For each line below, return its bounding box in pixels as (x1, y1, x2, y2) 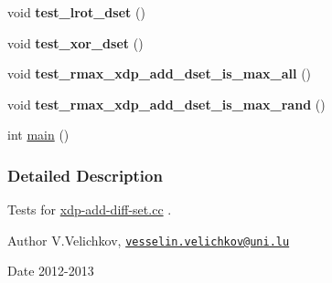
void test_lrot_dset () (7, 3, 145, 21)
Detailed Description (7, 163, 163, 186)
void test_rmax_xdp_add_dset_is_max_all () (7, 64, 312, 83)
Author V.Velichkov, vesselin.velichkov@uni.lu (7, 230, 290, 249)
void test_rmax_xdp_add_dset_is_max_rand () (7, 94, 326, 113)
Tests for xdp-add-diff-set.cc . (7, 200, 172, 219)
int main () (7, 125, 70, 144)
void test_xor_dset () (7, 33, 144, 52)
